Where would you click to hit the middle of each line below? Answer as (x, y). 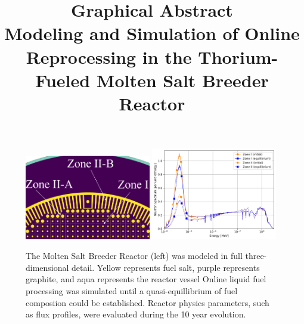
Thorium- (238, 56)
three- (256, 256)
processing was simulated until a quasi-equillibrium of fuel (132, 291)
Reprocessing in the (109, 56)
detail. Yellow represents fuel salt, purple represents (166, 267)
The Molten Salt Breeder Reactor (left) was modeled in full (134, 256)
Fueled (63, 80)
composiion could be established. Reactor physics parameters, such (148, 302)
